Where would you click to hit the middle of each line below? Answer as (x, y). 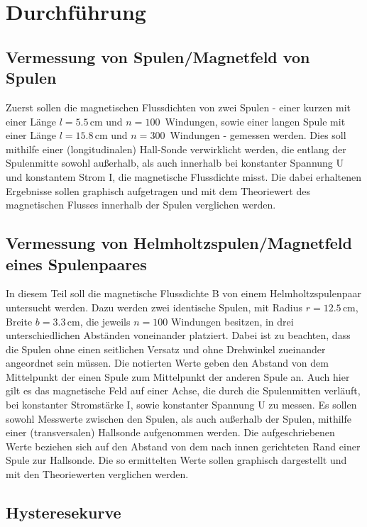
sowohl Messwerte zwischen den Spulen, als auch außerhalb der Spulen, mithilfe (179, 418)
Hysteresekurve (64, 512)
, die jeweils (105, 321)
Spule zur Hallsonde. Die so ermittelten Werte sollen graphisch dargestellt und (176, 460)
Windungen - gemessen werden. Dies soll (258, 135)
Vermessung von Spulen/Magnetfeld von (158, 56)
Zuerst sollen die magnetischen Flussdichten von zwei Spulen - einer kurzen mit (178, 107)
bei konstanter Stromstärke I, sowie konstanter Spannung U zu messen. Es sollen (181, 405)
